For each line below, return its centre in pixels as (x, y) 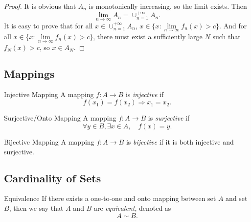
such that (227, 36)
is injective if (145, 94)
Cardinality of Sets (53, 178)
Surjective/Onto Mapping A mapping (60, 118)
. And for (233, 25)
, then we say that (36, 208)
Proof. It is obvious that (40, 6)
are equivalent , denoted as (132, 208)
